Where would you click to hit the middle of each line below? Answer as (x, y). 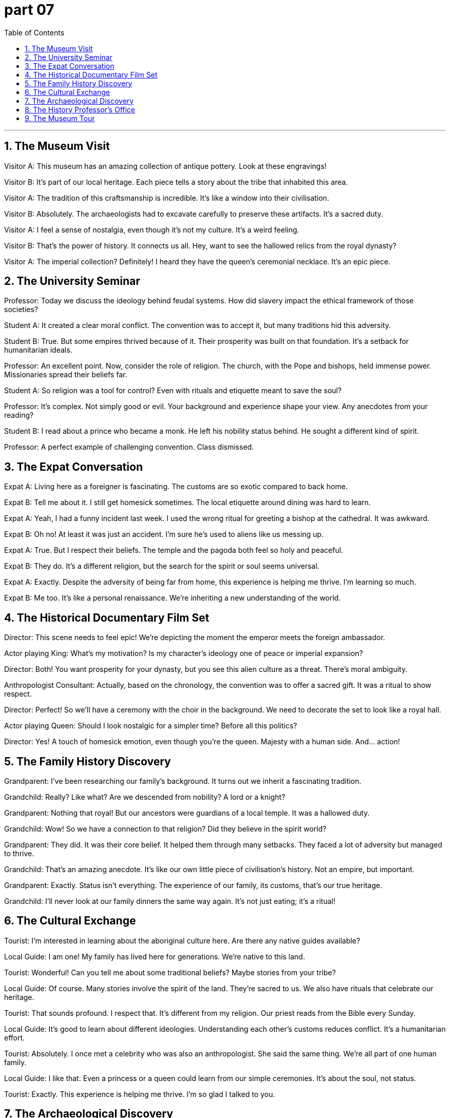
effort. (15, 1037)
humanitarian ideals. (38, 350)
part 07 (29, 10)
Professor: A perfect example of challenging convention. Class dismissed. (129, 447)
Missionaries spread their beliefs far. (66, 375)
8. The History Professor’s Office (80, 109)
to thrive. (19, 853)
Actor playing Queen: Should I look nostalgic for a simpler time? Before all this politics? (151, 726)
